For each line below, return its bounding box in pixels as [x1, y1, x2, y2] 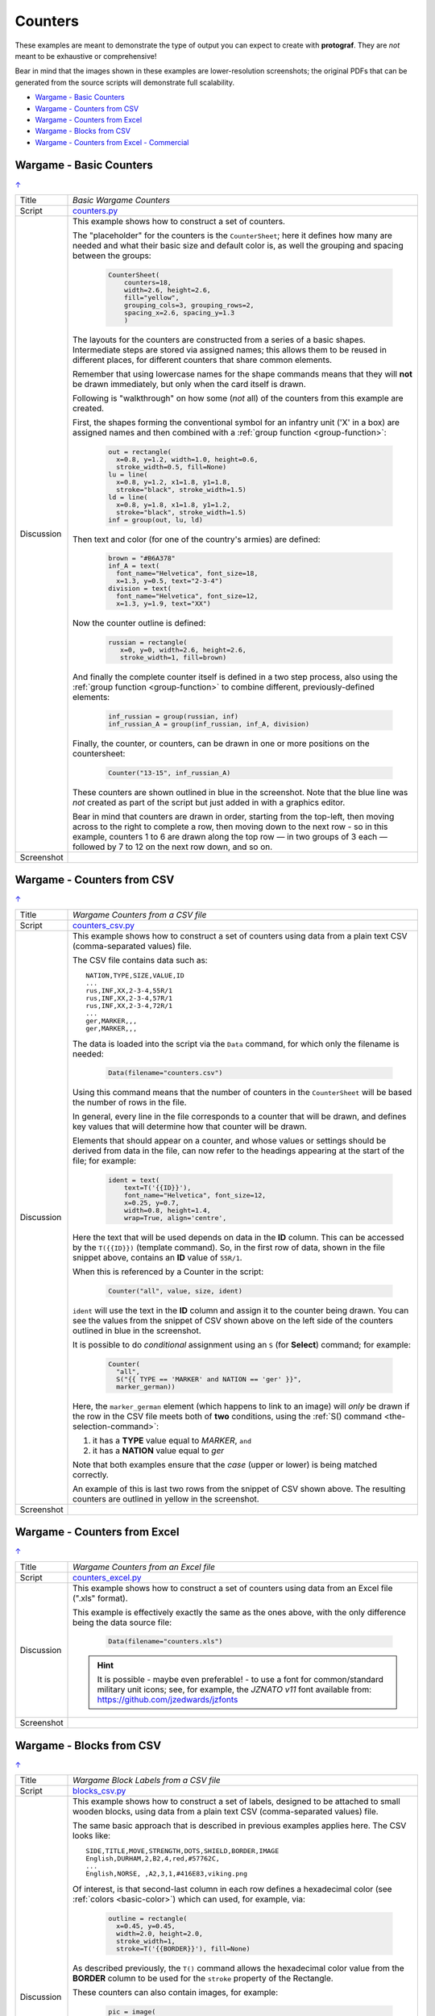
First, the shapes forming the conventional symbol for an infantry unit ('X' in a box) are [72, 416, 400, 427]
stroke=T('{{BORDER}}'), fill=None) [115, 1944, 251, 1953]
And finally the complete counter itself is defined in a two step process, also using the [72, 672, 398, 683]
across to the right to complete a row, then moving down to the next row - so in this [72, 821, 388, 832]
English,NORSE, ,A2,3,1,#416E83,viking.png [85, 1869, 248, 1878]
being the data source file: [72, 1617, 172, 1628]
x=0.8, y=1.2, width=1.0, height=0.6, [115, 455, 259, 464]
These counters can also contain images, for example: [72, 1987, 279, 1998]
